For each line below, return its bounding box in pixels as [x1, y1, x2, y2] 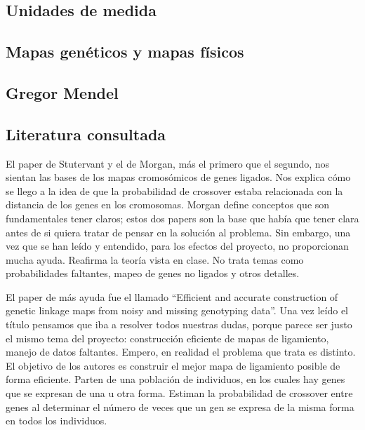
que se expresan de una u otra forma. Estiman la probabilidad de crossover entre [6, 386, 353, 401]
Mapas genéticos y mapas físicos [6, 41, 244, 62]
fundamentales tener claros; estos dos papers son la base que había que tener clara [6, 210, 359, 225]
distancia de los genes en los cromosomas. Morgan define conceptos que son [6, 197, 330, 212]
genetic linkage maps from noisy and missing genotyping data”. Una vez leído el [6, 303, 348, 318]
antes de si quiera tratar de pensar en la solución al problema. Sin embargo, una [6, 224, 351, 239]
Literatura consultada [6, 123, 166, 145]
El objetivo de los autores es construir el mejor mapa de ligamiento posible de [6, 358, 340, 372]
